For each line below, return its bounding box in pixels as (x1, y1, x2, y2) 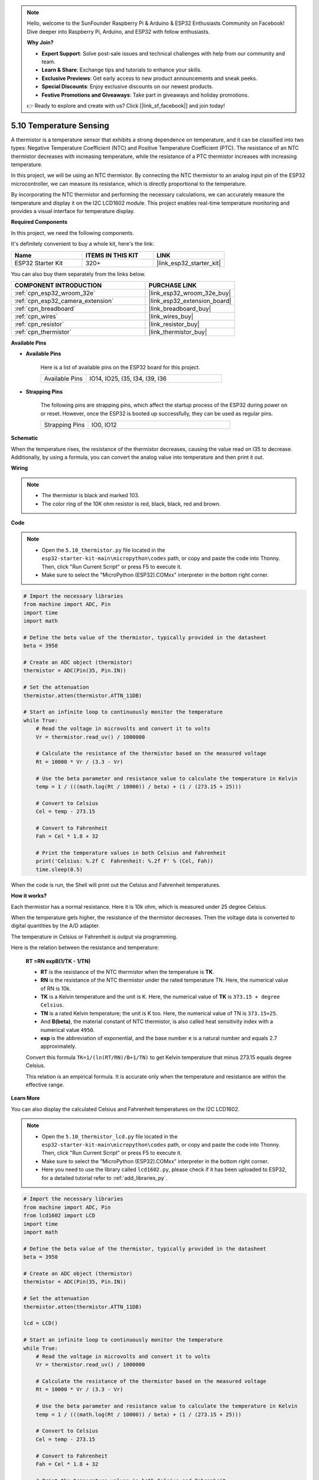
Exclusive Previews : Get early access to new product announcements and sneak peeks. (41, 75, 258, 82)
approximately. (40, 1043, 77, 1050)
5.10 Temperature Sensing (11, 120, 109, 130)
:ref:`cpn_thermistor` (14, 327, 72, 336)
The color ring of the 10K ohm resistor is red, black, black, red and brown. (41, 500, 221, 507)
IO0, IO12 (91, 421, 118, 429)
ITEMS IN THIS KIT (85, 251, 139, 259)
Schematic (11, 435, 38, 442)
